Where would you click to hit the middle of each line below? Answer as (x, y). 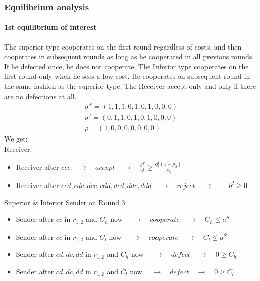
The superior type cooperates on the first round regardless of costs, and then (123, 46)
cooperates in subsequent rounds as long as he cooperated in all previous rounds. (129, 56)
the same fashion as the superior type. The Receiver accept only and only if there (130, 86)
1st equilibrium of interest (50, 27)
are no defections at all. (40, 96)
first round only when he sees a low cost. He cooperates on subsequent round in (127, 76)
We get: (16, 139)
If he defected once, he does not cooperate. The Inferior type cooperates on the (126, 66)
